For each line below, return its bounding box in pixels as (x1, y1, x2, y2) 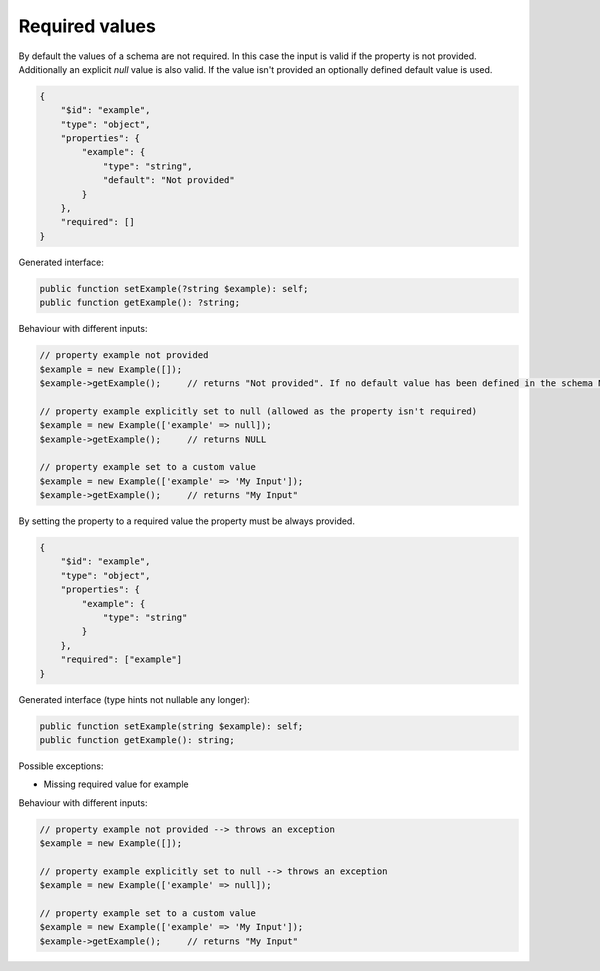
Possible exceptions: (18, 760, 104, 772)
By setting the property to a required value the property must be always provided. (18, 515, 355, 527)
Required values (18, 15, 157, 37)
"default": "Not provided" (102, 175, 235, 186)
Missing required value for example (43, 778, 189, 790)
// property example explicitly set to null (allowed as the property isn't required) (39, 405, 478, 417)
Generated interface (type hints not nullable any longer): (18, 693, 250, 705)
